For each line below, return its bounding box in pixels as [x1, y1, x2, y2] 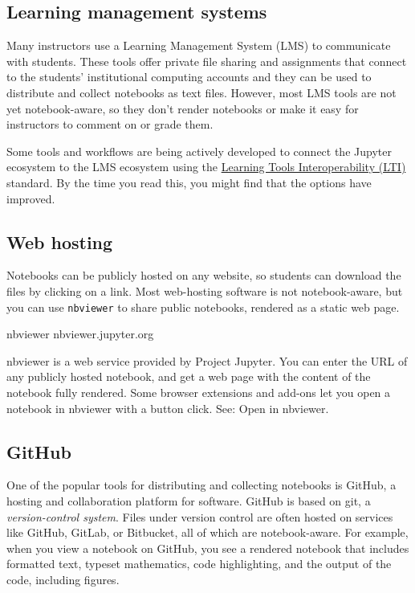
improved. [6, 190, 55, 207]
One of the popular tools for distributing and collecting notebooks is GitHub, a [6, 476, 397, 493]
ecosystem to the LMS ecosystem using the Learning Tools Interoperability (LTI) [6, 158, 406, 175]
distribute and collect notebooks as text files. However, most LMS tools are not [6, 84, 397, 100]
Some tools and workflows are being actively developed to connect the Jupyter [6, 142, 392, 159]
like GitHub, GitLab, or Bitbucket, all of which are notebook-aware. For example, [6, 524, 409, 541]
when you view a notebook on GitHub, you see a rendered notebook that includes [6, 539, 409, 556]
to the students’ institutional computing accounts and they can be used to [6, 68, 372, 85]
